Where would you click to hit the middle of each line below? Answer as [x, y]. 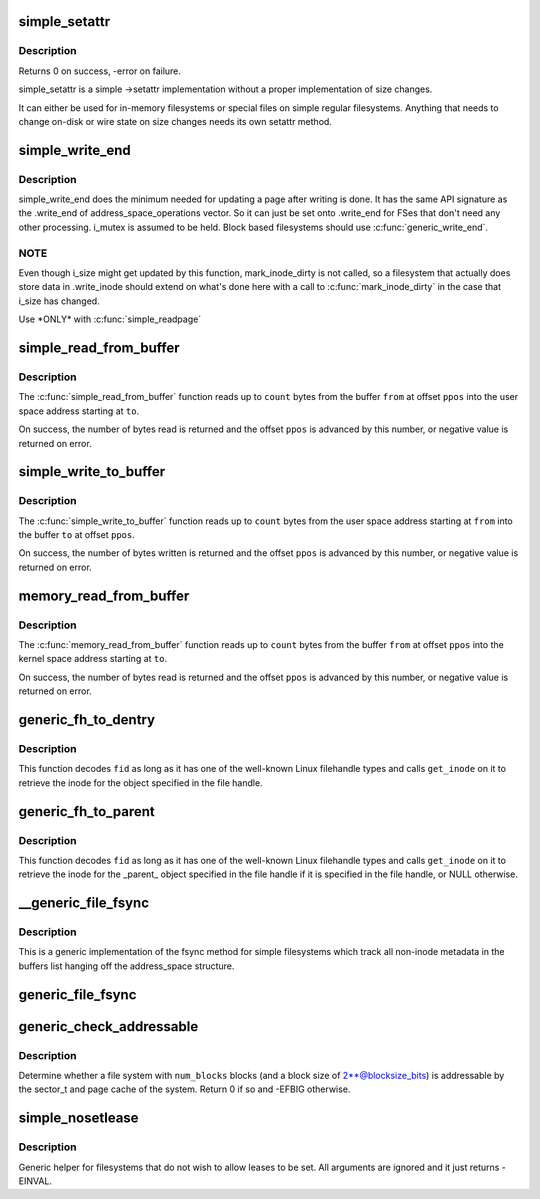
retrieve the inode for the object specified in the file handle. [141, 782]
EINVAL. [35, 1181]
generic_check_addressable [108, 1026]
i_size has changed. [59, 301]
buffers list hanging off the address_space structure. [126, 966]
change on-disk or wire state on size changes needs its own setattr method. [175, 121]
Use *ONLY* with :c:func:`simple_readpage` [110, 319]
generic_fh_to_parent [86, 811]
